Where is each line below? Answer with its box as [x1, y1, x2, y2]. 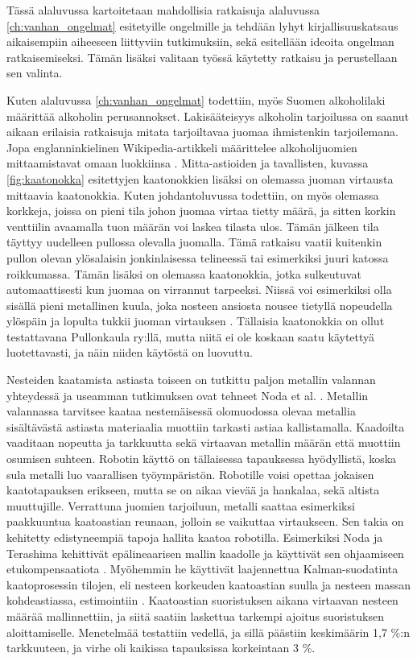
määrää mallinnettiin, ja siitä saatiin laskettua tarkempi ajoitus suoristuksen [6, 607, 384, 624]
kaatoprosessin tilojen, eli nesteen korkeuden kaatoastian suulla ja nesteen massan [6, 576, 411, 593]
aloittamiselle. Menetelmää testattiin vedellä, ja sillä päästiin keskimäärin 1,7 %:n [6, 623, 410, 640]
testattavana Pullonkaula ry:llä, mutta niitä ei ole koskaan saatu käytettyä [6, 328, 375, 345]
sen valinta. [6, 64, 63, 81]
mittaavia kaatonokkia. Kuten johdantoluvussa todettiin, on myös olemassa [6, 186, 379, 203]
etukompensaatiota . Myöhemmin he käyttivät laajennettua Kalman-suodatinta [6, 560, 398, 577]
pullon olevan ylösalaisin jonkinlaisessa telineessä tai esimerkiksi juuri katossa [6, 249, 389, 266]
